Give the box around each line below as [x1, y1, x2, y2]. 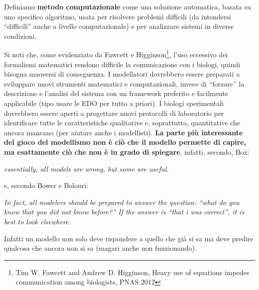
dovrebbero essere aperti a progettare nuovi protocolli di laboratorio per [4, 107, 224, 118]
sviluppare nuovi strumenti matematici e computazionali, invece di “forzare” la [4, 78, 245, 89]
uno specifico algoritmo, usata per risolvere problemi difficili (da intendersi [4, 11, 231, 21]
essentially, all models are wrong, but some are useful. [4, 163, 169, 174]
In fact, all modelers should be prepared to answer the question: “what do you [4, 196, 240, 207]
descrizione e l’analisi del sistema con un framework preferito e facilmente [4, 88, 229, 98]
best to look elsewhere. [4, 216, 71, 226]
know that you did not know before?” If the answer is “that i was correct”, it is [4, 206, 245, 217]
